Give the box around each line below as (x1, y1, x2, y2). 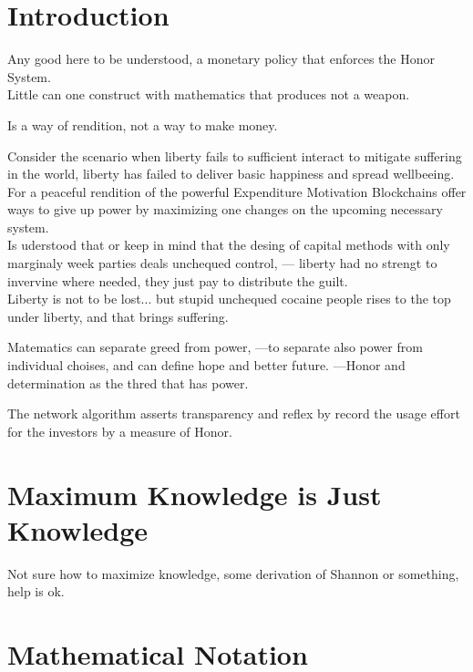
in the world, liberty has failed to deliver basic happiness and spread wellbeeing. (7, 164, 455, 183)
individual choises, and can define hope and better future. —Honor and (7, 356, 406, 375)
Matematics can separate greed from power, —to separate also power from (7, 337, 423, 357)
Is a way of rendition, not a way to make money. (7, 115, 278, 134)
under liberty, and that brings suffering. (7, 306, 229, 326)
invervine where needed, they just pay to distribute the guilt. (7, 271, 348, 290)
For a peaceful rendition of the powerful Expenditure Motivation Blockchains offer (7, 181, 467, 201)
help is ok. (7, 582, 65, 601)
